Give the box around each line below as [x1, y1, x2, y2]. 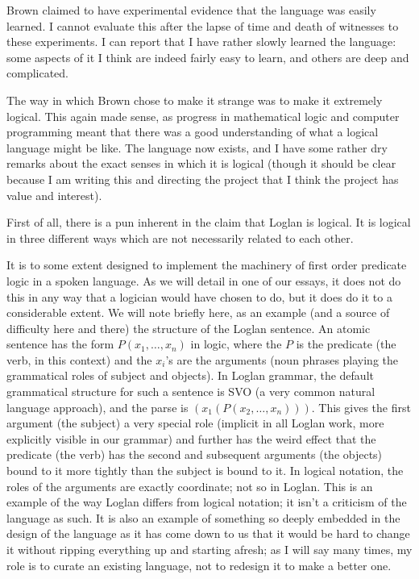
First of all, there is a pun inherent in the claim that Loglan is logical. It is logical [6, 214, 411, 231]
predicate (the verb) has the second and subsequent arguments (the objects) [6, 446, 383, 463]
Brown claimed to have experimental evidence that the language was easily [6, 2, 376, 18]
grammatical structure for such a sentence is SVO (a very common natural [6, 383, 375, 400]
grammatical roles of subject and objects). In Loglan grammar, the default [6, 367, 374, 384]
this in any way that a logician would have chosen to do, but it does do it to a [6, 288, 392, 305]
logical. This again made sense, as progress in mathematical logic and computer [6, 107, 400, 124]
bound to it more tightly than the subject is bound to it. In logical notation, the [6, 462, 404, 479]
